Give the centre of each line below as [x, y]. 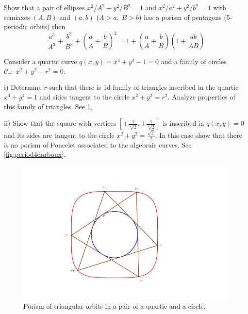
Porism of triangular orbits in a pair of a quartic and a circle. [115, 306]
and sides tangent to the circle [84, 97]
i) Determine [23, 87]
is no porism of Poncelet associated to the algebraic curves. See [98, 144]
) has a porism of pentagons [180, 17]
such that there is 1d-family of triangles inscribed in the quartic [144, 87]
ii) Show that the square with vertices [60, 123]
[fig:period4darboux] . [35, 154]
